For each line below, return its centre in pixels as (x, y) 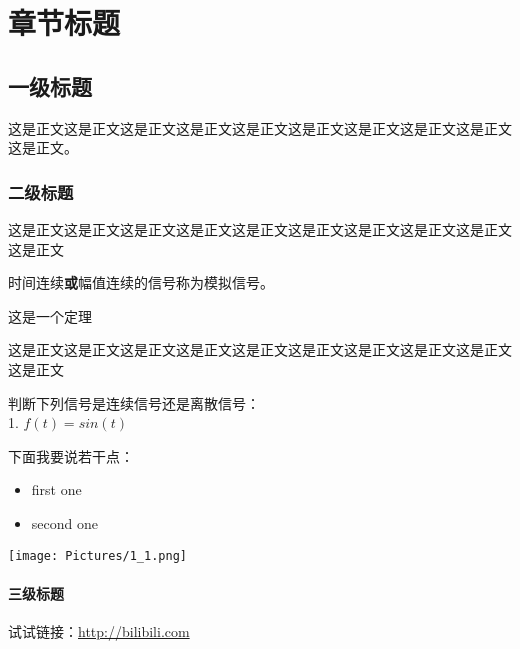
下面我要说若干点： (71, 455)
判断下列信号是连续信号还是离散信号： (134, 402)
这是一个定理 (50, 315)
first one (56, 489)
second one (64, 522)
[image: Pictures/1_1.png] (97, 555)
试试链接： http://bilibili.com (99, 630)
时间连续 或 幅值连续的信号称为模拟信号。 (141, 282)
